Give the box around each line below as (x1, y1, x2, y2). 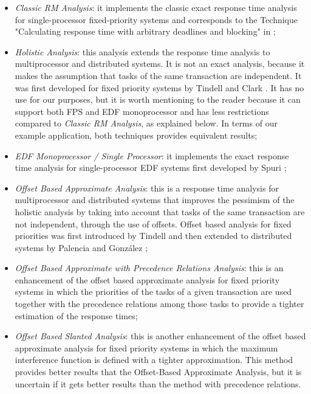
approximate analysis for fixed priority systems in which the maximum (15, 341, 278, 354)
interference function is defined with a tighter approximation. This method (15, 353, 293, 366)
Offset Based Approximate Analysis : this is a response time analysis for (15, 181, 279, 194)
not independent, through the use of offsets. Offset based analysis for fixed (15, 217, 292, 230)
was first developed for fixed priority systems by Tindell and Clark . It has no (15, 81, 304, 94)
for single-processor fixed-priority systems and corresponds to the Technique (15, 13, 298, 26)
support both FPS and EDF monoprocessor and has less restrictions (15, 105, 269, 117)
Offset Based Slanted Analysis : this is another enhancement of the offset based (15, 330, 306, 342)
